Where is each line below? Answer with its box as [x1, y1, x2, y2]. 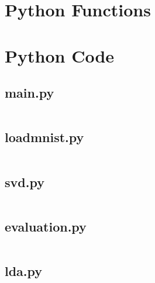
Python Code [5, 43, 115, 67]
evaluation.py [5, 217, 87, 235]
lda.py [5, 261, 43, 279]
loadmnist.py [5, 128, 84, 146]
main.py [5, 84, 54, 102]
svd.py [5, 172, 44, 191]
